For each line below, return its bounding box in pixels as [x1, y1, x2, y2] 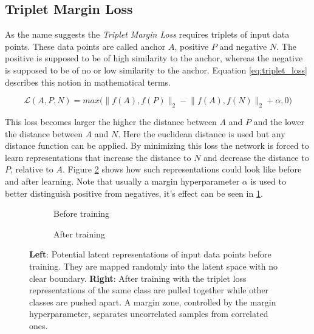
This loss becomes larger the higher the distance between [5, 115, 217, 128]
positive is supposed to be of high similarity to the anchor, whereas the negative [5, 52, 303, 64]
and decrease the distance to [203, 151, 309, 163]
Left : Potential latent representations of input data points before [29, 248, 271, 261]
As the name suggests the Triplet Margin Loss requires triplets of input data [5, 28, 290, 41]
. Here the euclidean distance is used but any [118, 127, 285, 140]
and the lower [253, 115, 304, 128]
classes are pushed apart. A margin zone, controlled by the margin [29, 295, 276, 308]
